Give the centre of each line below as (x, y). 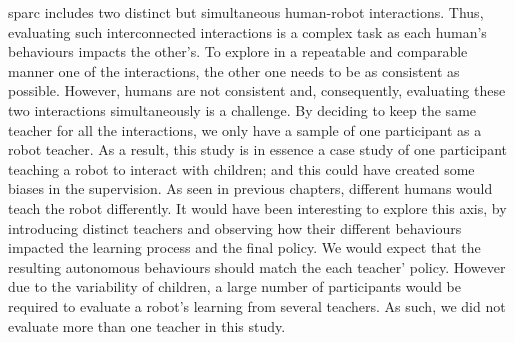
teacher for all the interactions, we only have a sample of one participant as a (245, 129)
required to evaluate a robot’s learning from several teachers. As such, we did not (257, 305)
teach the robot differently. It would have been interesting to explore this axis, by (257, 207)
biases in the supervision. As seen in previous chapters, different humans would (250, 188)
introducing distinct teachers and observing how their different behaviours (235, 227)
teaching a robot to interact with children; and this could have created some (241, 168)
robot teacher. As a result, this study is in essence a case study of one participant (257, 149)
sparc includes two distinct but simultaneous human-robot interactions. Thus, (246, 12)
